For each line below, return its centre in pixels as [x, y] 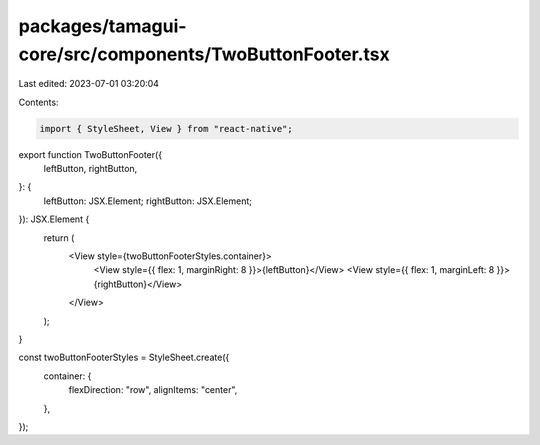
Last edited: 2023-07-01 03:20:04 [89, 84]
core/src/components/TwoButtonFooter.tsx [204, 54]
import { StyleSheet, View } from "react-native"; [166, 128]
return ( [59, 237]
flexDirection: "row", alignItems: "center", [153, 390]
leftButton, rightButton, [90, 169]
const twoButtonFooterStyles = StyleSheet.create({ [124, 357]
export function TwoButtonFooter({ [90, 154]
